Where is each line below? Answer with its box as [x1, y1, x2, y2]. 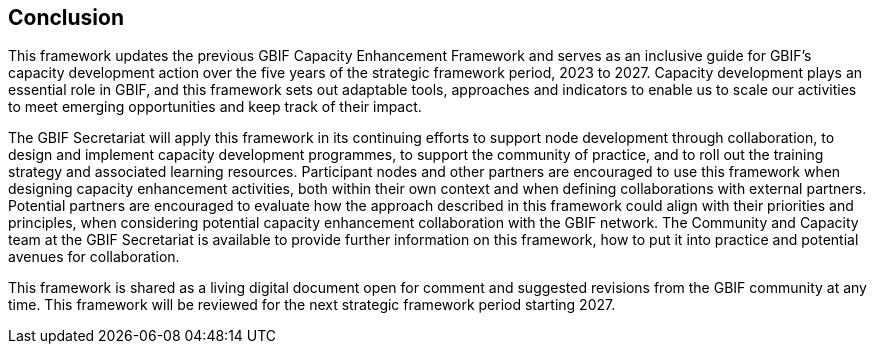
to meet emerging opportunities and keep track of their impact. [8, 98, 422, 116]
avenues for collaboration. [8, 248, 180, 266]
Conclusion [8, 5, 125, 30]
